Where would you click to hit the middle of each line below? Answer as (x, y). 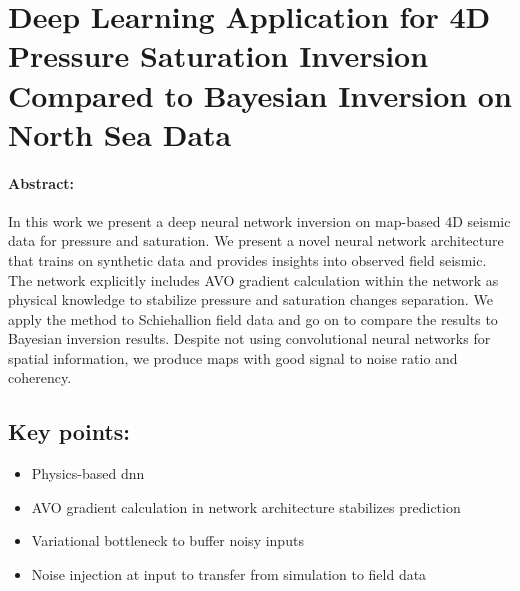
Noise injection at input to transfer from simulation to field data (229, 574)
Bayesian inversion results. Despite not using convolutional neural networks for (249, 338)
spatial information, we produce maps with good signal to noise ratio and (233, 357)
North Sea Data (120, 133)
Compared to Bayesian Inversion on (260, 94)
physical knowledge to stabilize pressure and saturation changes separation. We (250, 299)
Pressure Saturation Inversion (218, 55)
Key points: (69, 431)
